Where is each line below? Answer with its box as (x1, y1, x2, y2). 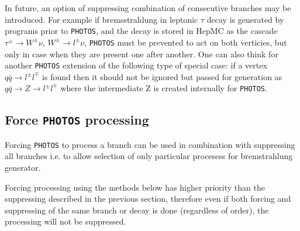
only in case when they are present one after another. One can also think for (5, 47, 278, 60)
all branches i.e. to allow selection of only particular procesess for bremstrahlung (5, 150, 293, 162)
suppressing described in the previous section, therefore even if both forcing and (5, 192, 291, 205)
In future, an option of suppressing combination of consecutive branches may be (5, 2, 291, 13)
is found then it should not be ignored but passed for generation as (42, 70, 282, 82)
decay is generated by (206, 13, 284, 25)
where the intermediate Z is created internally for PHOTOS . (60, 82, 267, 94)
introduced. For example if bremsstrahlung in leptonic (5, 13, 198, 25)
